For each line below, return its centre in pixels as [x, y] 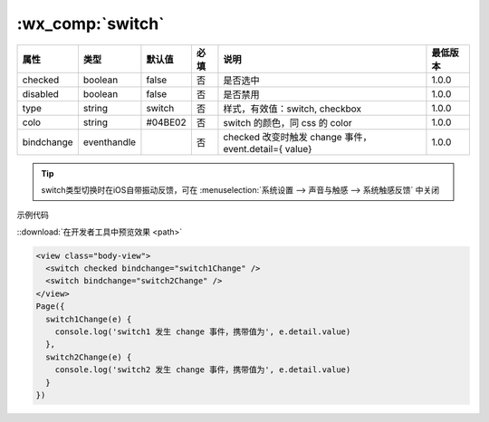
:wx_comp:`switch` [91, 24]
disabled [40, 93]
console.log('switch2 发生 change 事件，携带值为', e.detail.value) [203, 370]
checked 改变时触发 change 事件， [297, 137]
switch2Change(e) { [89, 357]
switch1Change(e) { [89, 319]
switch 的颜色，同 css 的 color [288, 122]
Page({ [50, 307]
